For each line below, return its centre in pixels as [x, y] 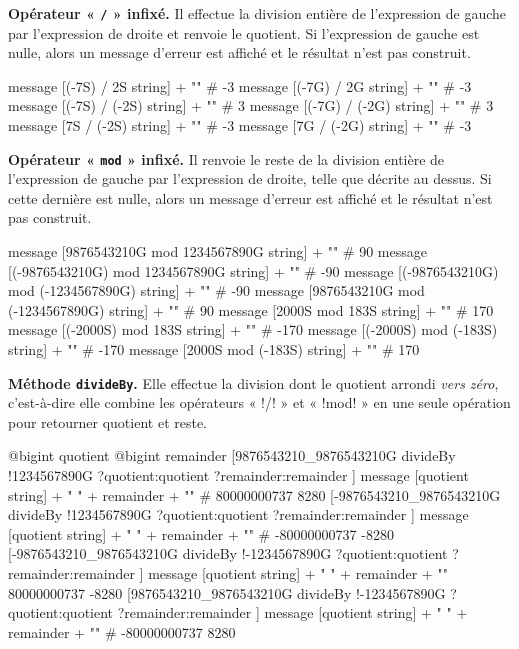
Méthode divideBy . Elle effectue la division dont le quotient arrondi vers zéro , [253, 382]
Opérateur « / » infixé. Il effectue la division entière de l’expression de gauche [257, 13]
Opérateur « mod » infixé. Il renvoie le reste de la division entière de [226, 158]
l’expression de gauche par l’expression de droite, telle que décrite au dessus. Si [250, 178]
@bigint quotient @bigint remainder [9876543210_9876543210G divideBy [232, 455]
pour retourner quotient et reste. [108, 421]
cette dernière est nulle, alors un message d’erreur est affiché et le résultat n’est [250, 197]
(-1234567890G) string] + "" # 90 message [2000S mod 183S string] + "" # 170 [251, 309]
